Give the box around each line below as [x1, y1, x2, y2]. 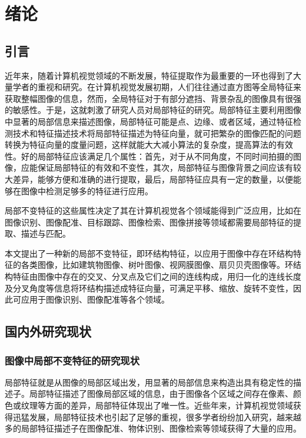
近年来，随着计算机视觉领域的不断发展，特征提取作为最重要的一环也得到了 [5, 69, 293, 81]
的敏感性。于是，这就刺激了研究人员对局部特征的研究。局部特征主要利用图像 [5, 104, 301, 116]
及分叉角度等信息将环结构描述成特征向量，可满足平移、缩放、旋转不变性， [5, 281, 293, 294]
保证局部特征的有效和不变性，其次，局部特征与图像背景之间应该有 [37, 161, 293, 174]
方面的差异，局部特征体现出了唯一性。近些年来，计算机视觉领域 [45, 399, 293, 412]
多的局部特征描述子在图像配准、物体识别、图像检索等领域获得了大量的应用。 [5, 422, 301, 434]
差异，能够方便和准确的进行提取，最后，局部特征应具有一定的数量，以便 [12, 172, 293, 185]
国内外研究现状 [5, 322, 91, 340]
